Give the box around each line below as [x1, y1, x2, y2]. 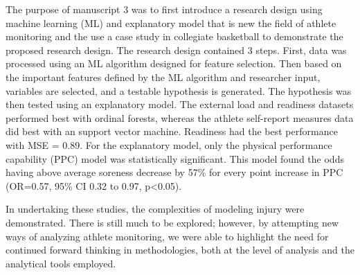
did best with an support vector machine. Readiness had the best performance [6, 124, 338, 139]
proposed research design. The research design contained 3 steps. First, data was [6, 42, 347, 57]
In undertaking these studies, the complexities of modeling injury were [6, 202, 305, 216]
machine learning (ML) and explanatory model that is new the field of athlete [6, 15, 336, 30]
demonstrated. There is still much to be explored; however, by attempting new [6, 215, 339, 229]
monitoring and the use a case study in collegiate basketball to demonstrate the [6, 29, 343, 44]
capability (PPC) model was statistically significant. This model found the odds [6, 151, 344, 166]
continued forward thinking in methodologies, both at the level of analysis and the [6, 242, 354, 257]
